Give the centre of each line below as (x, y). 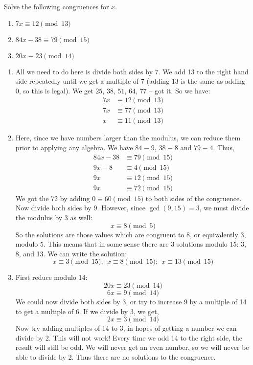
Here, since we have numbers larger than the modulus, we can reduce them (128, 138)
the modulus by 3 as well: (54, 217)
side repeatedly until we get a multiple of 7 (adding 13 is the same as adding (130, 81)
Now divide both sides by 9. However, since (80, 208)
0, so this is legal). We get (54, 90)
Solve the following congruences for (57, 6)
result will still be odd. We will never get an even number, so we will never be (132, 347)
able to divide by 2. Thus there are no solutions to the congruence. (115, 356)
